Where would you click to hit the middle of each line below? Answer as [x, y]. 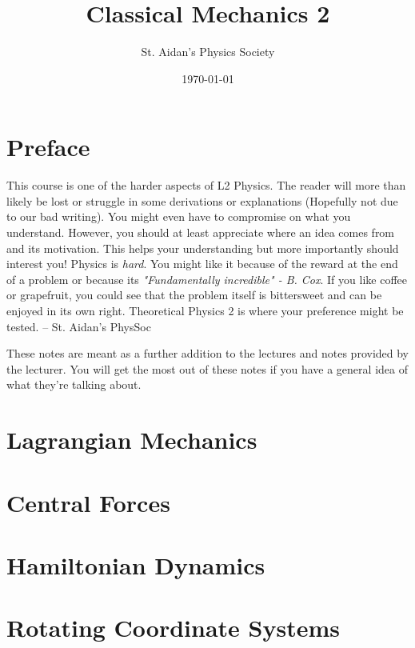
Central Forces [88, 502]
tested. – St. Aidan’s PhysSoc [79, 326]
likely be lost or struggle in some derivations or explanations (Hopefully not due [202, 200]
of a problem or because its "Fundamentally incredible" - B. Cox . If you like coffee [207, 279]
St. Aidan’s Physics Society [208, 52]
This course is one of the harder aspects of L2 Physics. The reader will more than [206, 185]
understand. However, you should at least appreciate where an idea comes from [201, 232]
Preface [48, 147]
